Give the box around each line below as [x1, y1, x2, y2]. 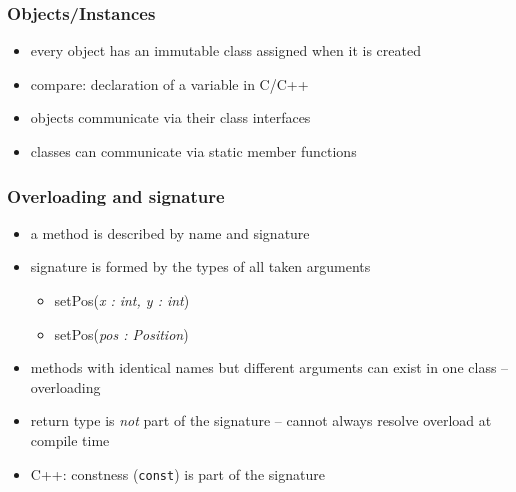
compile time [30, 429, 110, 450]
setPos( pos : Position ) [54, 323, 189, 344]
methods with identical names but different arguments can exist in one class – [30, 357, 509, 378]
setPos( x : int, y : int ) [54, 290, 190, 310]
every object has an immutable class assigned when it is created [30, 40, 421, 61]
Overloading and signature [7, 183, 225, 208]
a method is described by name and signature [30, 222, 310, 243]
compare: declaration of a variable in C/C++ [30, 73, 309, 94]
